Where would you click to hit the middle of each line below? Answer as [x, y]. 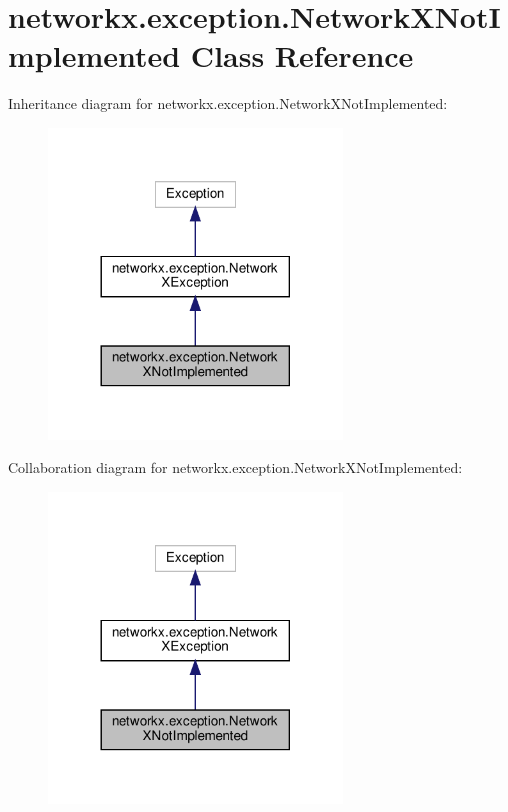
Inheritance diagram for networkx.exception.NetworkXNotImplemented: [228, 103]
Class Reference [302, 55]
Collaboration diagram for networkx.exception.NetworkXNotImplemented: [235, 467]
